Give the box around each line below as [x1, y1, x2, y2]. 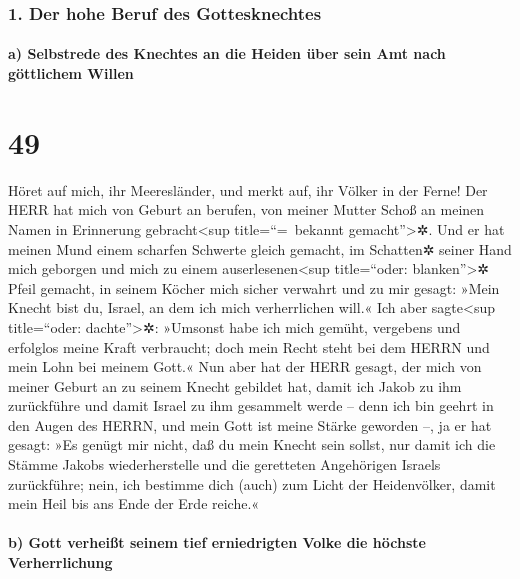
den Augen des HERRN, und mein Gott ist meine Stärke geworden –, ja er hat [8, 414, 492, 435]
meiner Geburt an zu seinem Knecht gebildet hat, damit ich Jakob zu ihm [8, 375, 462, 396]
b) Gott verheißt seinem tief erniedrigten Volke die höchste [8, 532, 426, 553]
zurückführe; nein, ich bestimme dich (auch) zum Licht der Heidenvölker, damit [8, 473, 496, 494]
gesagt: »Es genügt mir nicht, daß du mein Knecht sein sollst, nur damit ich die [8, 434, 496, 455]
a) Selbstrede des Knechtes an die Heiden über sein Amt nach [8, 43, 446, 64]
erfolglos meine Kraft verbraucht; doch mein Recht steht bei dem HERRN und [8, 336, 490, 357]
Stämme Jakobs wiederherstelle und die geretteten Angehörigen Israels [8, 454, 441, 475]
